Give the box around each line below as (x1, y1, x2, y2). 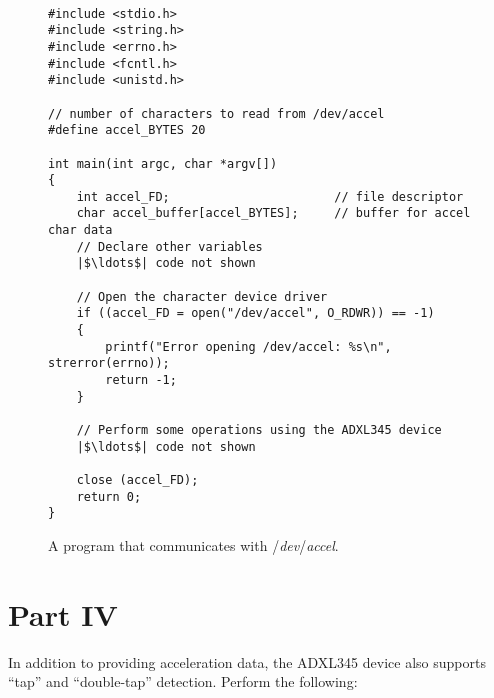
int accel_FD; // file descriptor (76, 189, 464, 204)
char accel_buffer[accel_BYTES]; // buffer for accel (76, 206, 471, 221)
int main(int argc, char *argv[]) (48, 156, 278, 171)
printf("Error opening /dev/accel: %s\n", (105, 339, 392, 354)
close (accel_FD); (76, 472, 199, 487)
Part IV (8, 593, 118, 634)
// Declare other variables (76, 239, 263, 254)
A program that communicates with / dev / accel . (48, 534, 339, 555)
